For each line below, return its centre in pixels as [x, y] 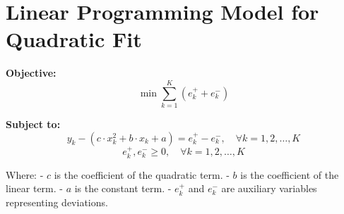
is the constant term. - [123, 188]
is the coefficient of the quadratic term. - [142, 174]
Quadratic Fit [74, 39]
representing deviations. [57, 202]
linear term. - [34, 188]
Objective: [31, 73]
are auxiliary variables [269, 188]
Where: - [25, 174]
